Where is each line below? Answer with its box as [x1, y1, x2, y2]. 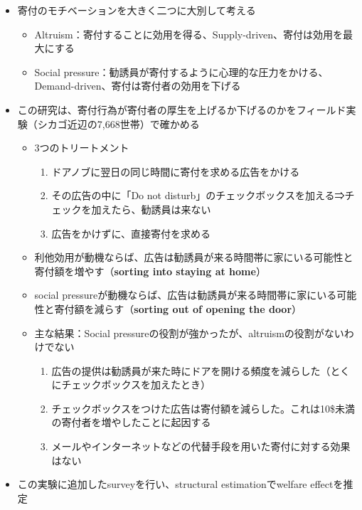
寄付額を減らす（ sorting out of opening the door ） [54, 301, 302, 316]
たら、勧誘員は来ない [111, 201, 211, 216]
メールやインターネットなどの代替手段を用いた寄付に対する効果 [51, 439, 351, 454]
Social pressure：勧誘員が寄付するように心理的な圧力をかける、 [34, 64, 329, 79]
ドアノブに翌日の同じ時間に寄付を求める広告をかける [51, 164, 300, 179]
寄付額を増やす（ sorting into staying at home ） [34, 263, 266, 278]
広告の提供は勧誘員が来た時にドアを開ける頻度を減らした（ [51, 363, 331, 378]
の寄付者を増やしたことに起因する [51, 415, 211, 430]
